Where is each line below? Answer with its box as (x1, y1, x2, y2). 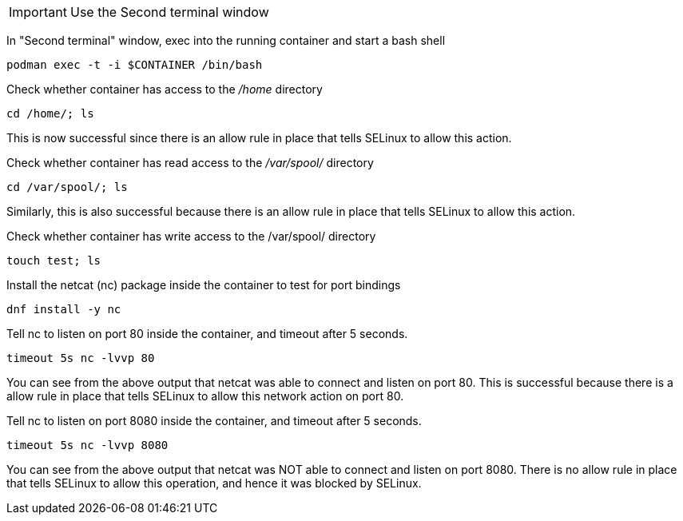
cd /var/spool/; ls (6, 181, 128, 193)
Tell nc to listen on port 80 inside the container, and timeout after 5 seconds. (6, 327, 408, 340)
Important (9, 4, 67, 20)
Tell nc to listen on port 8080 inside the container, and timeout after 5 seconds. (6, 414, 422, 428)
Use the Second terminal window (69, 4, 269, 20)
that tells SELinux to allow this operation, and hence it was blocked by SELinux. (6, 476, 422, 490)
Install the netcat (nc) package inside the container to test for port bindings (6, 278, 401, 292)
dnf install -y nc (6, 303, 121, 316)
